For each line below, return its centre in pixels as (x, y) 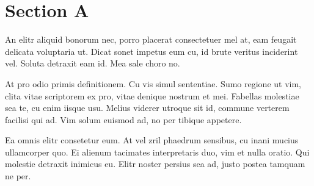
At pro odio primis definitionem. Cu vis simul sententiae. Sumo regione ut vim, (153, 83)
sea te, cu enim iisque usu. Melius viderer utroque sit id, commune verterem (147, 108)
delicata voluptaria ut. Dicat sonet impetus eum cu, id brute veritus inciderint (152, 51)
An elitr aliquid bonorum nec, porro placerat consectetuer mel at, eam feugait (151, 39)
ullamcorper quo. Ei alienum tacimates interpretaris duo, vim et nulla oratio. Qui (157, 152)
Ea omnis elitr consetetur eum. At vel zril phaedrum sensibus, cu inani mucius (152, 140)
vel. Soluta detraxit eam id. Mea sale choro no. (93, 63)
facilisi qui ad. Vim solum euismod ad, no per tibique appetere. (123, 119)
